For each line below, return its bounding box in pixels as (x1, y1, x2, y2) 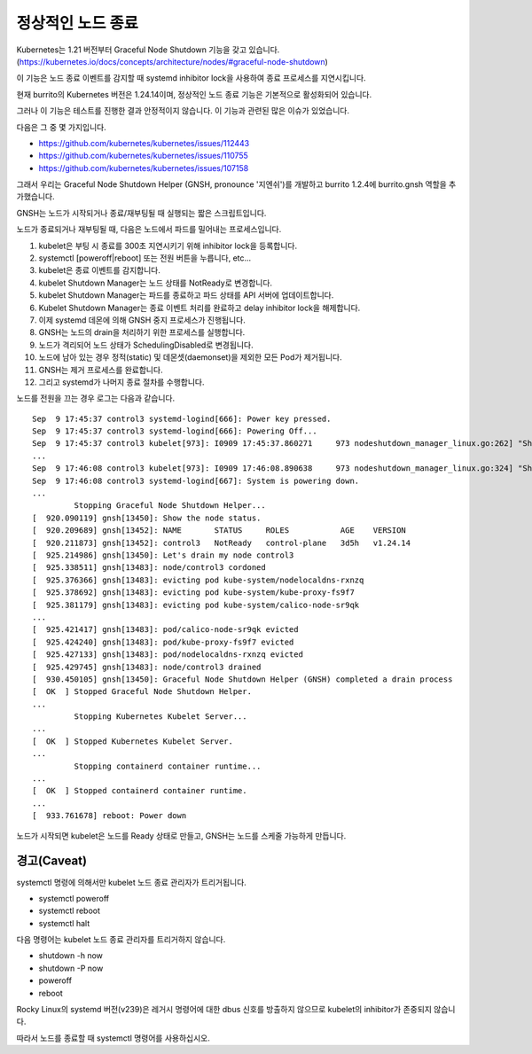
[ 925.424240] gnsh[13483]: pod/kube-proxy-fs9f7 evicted (32, 636, 294, 647)
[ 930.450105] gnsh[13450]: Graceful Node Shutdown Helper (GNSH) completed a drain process (32, 674, 453, 684)
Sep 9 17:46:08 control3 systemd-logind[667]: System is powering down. (32, 475, 360, 486)
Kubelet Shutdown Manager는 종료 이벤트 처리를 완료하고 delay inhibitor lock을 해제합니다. (38, 302, 361, 313)
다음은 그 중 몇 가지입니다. (16, 121, 106, 132)
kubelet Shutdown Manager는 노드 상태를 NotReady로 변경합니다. (38, 277, 273, 288)
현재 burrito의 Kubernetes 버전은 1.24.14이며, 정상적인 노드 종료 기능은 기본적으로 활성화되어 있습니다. (16, 89, 372, 99)
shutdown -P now (38, 963, 104, 973)
